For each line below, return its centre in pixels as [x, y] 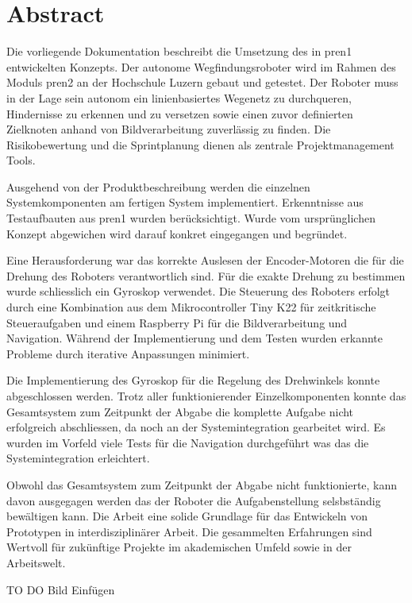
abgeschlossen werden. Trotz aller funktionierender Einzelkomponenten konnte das [206, 396]
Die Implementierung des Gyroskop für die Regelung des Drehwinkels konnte [193, 380]
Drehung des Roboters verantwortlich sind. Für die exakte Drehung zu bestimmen [206, 275]
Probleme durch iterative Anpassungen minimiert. [128, 353]
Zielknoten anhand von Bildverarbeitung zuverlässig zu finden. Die [169, 129]
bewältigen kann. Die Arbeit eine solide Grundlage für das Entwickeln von [187, 516]
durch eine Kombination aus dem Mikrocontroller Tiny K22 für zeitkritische [191, 307]
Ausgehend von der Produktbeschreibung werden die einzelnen [158, 186]
